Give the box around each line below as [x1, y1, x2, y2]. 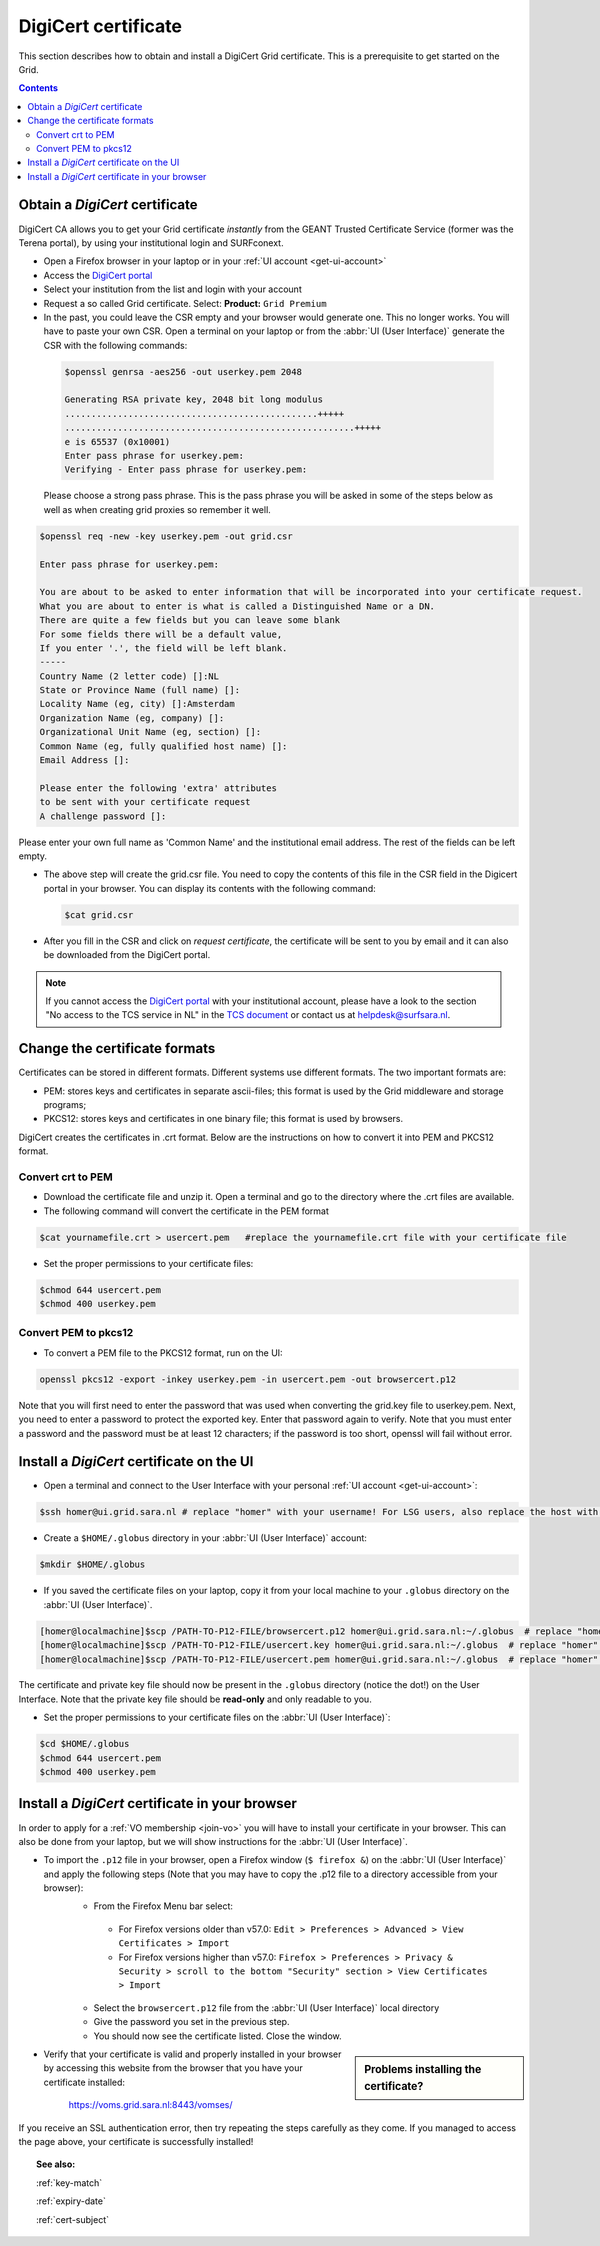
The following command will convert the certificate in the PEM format [43, 1205, 330, 1217]
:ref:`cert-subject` [36, 2213, 110, 2225]
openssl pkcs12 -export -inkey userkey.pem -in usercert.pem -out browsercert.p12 [39, 1373, 457, 1385]
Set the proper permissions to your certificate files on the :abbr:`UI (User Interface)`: [43, 1711, 391, 1724]
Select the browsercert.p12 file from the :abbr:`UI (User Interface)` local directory [93, 2001, 440, 2014]
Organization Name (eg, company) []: [39, 712, 225, 724]
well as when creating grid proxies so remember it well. [43, 503, 272, 515]
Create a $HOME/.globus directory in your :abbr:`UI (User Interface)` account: [43, 1532, 367, 1544]
